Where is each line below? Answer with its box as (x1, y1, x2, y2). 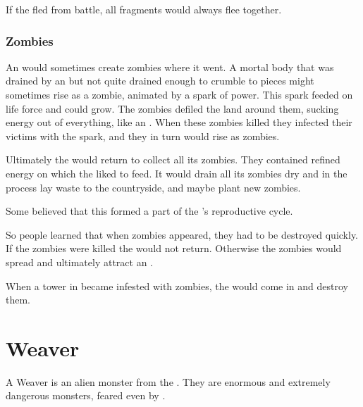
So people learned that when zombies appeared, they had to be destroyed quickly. (6, 227, 359, 242)
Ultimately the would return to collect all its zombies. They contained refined (6, 152, 340, 167)
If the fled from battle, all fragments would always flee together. (6, 2, 282, 16)
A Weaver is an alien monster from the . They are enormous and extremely (6, 374, 331, 389)
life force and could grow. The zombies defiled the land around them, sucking (6, 101, 339, 115)
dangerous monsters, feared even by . (6, 388, 166, 403)
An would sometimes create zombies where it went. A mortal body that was (6, 59, 334, 74)
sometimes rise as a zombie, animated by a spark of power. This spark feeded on (6, 87, 353, 101)
